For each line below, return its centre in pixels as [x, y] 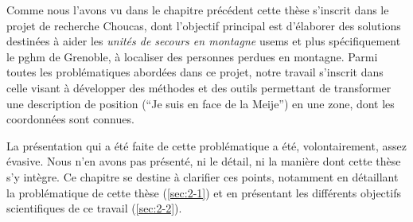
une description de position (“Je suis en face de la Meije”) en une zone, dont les [201, 103]
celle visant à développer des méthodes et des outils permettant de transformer [199, 87]
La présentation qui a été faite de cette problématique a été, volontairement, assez [206, 145]
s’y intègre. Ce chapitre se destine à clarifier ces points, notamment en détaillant [203, 176]
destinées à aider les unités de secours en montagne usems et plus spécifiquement [204, 41]
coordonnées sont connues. [70, 119]
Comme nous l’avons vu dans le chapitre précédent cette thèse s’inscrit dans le [198, 10]
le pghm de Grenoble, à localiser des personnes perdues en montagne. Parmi [192, 56]
